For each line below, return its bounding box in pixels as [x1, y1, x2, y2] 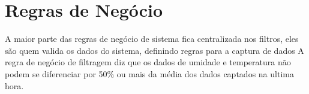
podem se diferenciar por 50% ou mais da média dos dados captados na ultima [5, 67, 294, 80]
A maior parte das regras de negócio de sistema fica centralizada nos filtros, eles [5, 32, 299, 45]
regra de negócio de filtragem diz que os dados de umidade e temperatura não [5, 56, 291, 68]
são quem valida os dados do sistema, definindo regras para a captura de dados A [5, 44, 304, 56]
